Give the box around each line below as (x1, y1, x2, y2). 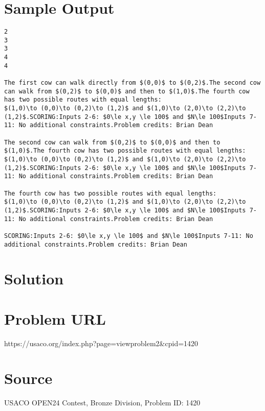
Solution (4, 268, 64, 289)
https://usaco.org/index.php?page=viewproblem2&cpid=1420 (4, 337, 198, 348)
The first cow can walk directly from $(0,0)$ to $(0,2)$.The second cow (4, 79, 261, 87)
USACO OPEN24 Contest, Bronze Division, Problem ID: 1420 (4, 397, 201, 408)
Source (4, 368, 53, 389)
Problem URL (4, 308, 106, 329)
